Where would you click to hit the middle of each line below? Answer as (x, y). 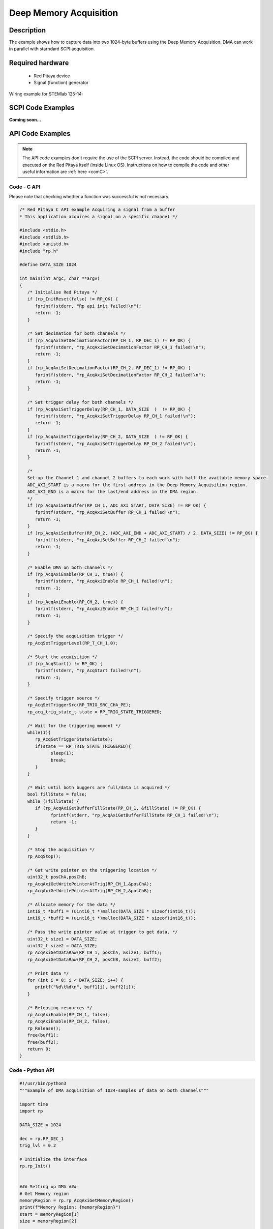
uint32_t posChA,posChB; (57, 877)
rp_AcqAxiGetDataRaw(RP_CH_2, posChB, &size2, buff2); (95, 959)
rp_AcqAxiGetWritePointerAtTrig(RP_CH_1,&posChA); (90, 884)
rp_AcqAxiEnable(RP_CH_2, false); (69, 1022)
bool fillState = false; (57, 794)
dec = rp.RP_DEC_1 (42, 1139)
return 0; (39, 1049)
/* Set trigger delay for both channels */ (80, 402)
